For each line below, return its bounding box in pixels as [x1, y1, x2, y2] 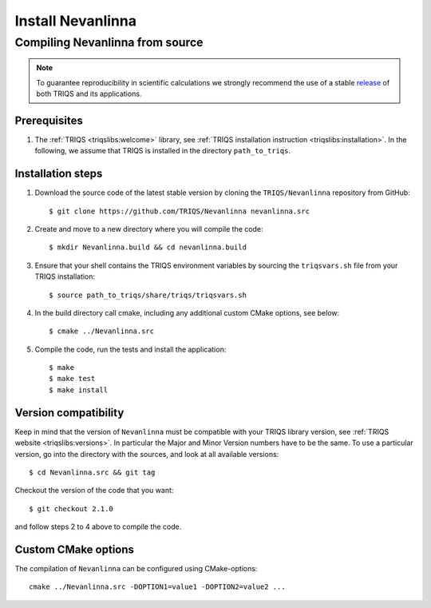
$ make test [49, 374, 96, 383]
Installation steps [14, 167, 103, 181]
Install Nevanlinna [14, 12, 137, 30]
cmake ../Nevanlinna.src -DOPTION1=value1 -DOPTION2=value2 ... [29, 582, 287, 591]
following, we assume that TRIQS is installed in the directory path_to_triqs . [34, 146, 291, 156]
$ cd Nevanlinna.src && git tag [29, 467, 156, 477]
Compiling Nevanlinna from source [14, 35, 204, 50]
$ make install [49, 385, 109, 395]
